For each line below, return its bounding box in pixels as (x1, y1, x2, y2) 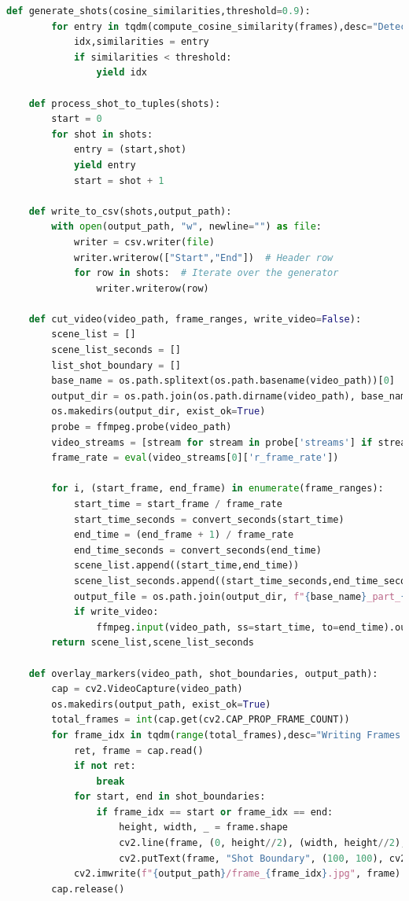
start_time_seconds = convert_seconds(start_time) (73, 513, 345, 525)
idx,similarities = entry (73, 36, 209, 48)
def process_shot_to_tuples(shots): (28, 97, 221, 109)
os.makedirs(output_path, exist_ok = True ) (51, 698, 271, 710)
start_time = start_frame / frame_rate (73, 498, 282, 509)
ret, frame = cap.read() (73, 745, 204, 756)
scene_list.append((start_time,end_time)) (73, 560, 300, 572)
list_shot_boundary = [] (51, 359, 181, 371)
